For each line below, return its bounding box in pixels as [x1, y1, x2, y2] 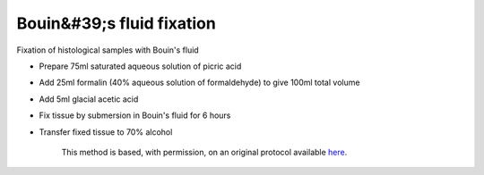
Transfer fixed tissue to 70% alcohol [39, 126, 173, 137]
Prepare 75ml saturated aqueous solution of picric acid [39, 61, 242, 71]
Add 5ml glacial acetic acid [39, 94, 139, 104]
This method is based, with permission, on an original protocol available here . [61, 146, 348, 157]
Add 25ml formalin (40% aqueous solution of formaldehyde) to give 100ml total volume [39, 77, 360, 88]
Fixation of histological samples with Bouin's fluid [16, 45, 199, 55]
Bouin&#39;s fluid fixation [16, 13, 217, 33]
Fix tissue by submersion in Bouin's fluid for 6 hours [39, 110, 231, 121]
